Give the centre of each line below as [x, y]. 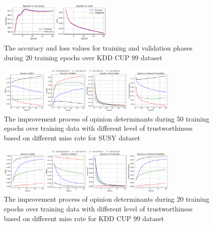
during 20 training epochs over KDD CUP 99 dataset [83, 57]
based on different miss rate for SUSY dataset [72, 138]
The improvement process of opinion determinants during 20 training [107, 199]
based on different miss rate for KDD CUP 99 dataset [84, 218]
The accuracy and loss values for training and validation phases [98, 47]
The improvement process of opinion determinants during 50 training [107, 118]
